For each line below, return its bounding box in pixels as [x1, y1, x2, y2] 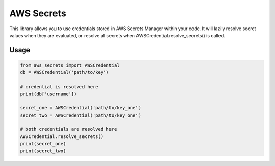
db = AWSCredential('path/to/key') [20, 69, 109, 75]
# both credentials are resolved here [20, 126, 117, 132]
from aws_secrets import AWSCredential [20, 62, 120, 68]
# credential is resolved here [20, 84, 99, 90]
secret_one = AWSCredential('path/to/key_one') [20, 105, 141, 111]
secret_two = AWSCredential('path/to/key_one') [20, 112, 141, 118]
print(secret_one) [20, 141, 66, 147]
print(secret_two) [20, 148, 66, 154]
